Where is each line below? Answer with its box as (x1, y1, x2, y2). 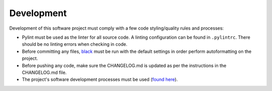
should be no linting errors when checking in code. (22, 41, 128, 47)
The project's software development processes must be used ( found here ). (22, 76, 178, 82)
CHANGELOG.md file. (22, 69, 67, 75)
